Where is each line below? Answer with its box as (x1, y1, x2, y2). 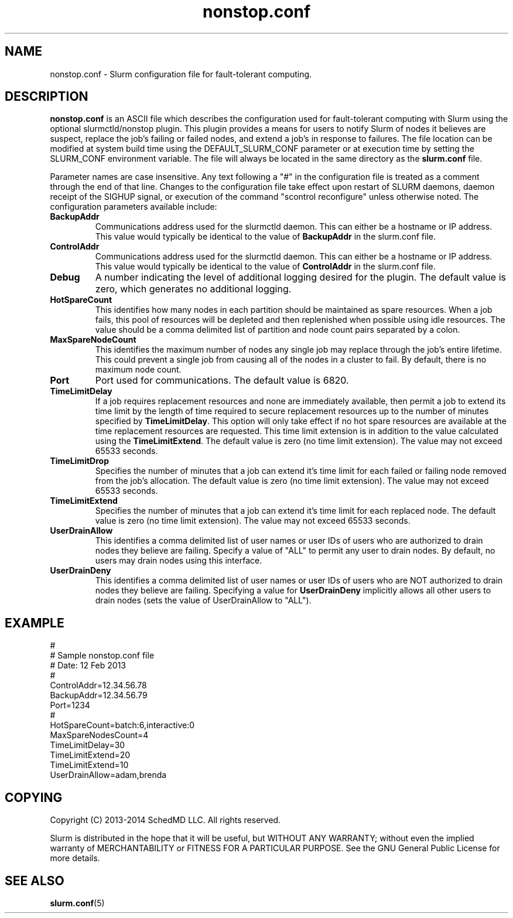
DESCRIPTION (5, 89, 88, 104)
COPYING (5, 790, 63, 805)
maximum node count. (95, 364, 182, 375)
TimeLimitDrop (50, 456, 109, 466)
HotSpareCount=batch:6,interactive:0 (50, 720, 195, 731)
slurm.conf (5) (50, 897, 105, 908)
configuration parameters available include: (50, 202, 217, 212)
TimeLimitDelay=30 (50, 740, 125, 750)
